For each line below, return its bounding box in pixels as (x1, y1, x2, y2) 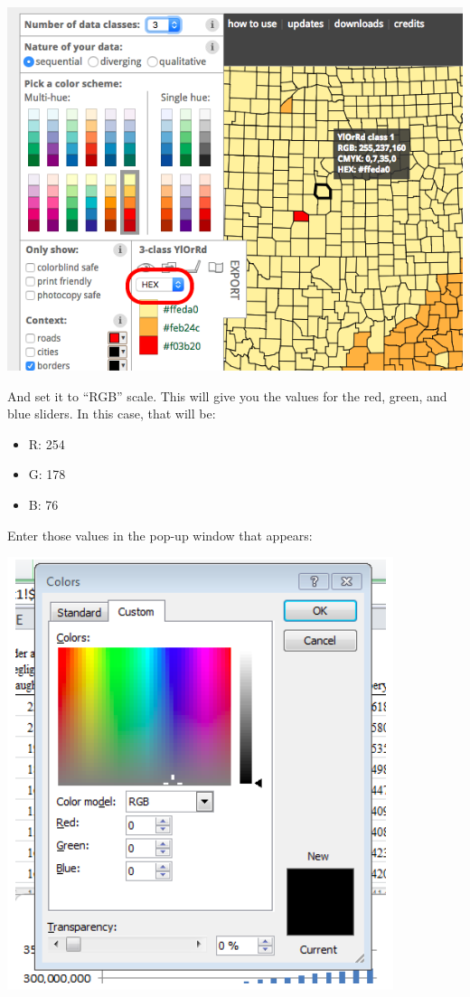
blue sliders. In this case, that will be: (7, 404, 216, 423)
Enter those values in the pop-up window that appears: (7, 525, 313, 544)
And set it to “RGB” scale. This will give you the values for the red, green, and (7, 386, 447, 405)
